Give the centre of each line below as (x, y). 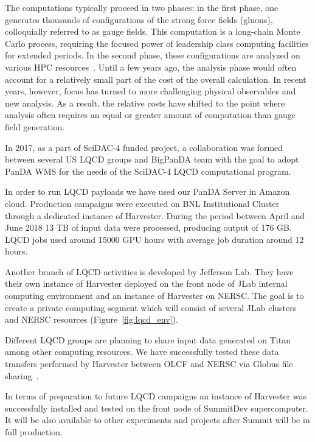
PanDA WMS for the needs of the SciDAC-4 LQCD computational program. (148, 171)
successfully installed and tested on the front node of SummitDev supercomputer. (157, 408)
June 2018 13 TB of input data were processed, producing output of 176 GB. (148, 227)
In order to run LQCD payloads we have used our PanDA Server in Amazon (147, 191)
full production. (34, 432)
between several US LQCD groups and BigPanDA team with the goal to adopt (152, 159)
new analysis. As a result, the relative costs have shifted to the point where (145, 103)
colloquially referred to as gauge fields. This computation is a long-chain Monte (153, 31)
